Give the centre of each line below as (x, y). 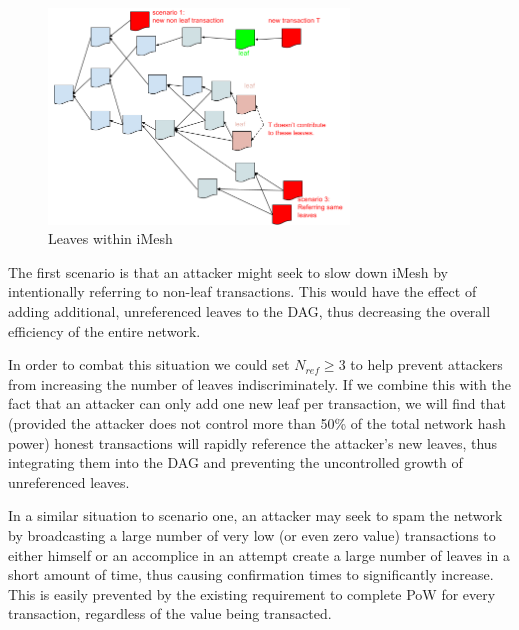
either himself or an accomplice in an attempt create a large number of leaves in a (259, 554)
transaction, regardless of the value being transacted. (170, 613)
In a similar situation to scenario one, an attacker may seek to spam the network (255, 515)
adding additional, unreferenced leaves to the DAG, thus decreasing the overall (249, 310)
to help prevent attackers (426, 364)
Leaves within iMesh (110, 238)
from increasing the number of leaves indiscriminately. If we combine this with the (259, 383)
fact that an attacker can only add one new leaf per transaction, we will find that (257, 403)
